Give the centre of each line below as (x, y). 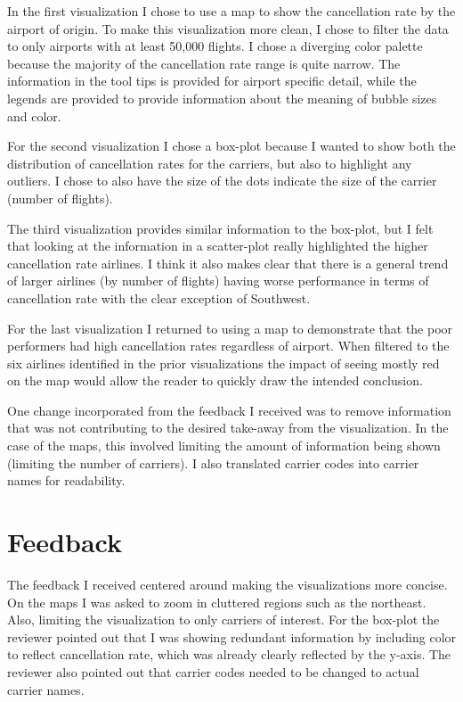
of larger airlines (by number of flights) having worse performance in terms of (218, 281)
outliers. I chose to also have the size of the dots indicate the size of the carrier (222, 181)
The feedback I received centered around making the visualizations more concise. (227, 584)
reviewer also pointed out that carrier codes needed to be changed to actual (213, 671)
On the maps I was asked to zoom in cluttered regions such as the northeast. (217, 602)
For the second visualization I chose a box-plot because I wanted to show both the (231, 146)
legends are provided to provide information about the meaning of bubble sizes (222, 98)
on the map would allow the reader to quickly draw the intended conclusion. (215, 380)
